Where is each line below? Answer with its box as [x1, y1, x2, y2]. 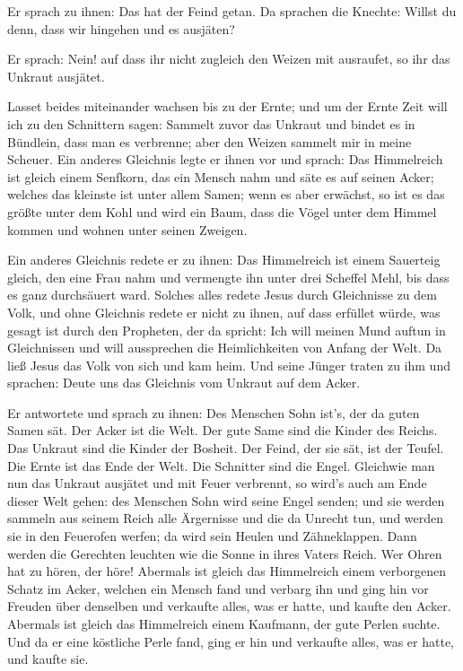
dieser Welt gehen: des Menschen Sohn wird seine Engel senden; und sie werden [7, 491, 445, 510]
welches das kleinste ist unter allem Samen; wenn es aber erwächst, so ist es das [7, 185, 445, 204]
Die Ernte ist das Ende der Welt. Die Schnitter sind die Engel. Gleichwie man [7, 456, 435, 475]
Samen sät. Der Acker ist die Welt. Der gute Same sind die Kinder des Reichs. [7, 421, 438, 440]
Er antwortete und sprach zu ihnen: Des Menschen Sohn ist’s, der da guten [7, 403, 420, 422]
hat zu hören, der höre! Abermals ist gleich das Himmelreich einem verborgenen [7, 562, 446, 580]
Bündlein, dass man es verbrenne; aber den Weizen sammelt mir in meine [7, 132, 412, 151]
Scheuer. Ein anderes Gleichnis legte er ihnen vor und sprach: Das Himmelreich [7, 150, 443, 169]
